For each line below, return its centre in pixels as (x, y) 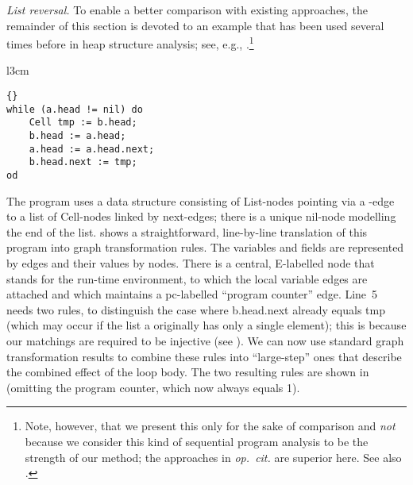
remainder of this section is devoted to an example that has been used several (195, 25)
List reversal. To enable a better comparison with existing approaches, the (187, 10)
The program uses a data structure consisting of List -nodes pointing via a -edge (201, 200)
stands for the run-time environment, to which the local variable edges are (187, 278)
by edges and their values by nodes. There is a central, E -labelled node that (191, 263)
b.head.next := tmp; (83, 162)
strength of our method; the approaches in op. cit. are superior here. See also (213, 457)
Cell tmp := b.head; (83, 123)
